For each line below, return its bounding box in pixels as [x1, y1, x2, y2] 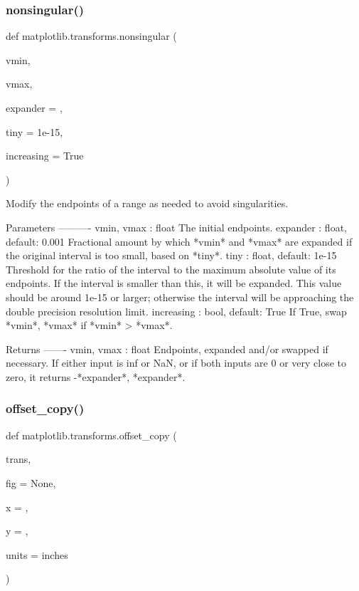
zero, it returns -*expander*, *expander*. [6, 369, 186, 384]
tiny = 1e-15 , [6, 124, 63, 139]
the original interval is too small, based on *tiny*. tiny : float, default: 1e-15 [6, 248, 337, 263]
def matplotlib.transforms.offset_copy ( [6, 427, 177, 442]
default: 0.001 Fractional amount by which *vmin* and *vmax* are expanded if [6, 234, 353, 249]
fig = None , [6, 475, 56, 490]
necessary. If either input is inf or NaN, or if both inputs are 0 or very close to [6, 355, 346, 370]
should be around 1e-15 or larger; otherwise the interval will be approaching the [6, 289, 354, 304]
